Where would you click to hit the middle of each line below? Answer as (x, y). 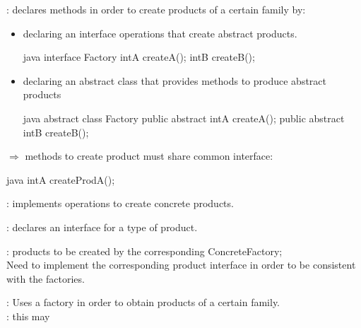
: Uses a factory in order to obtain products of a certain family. (143, 302)
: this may (28, 316)
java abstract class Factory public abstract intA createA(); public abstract (184, 118)
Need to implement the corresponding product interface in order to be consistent (181, 265)
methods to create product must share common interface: (149, 156)
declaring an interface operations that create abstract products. (160, 33)
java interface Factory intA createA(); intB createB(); (139, 57)
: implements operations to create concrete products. (120, 203)
